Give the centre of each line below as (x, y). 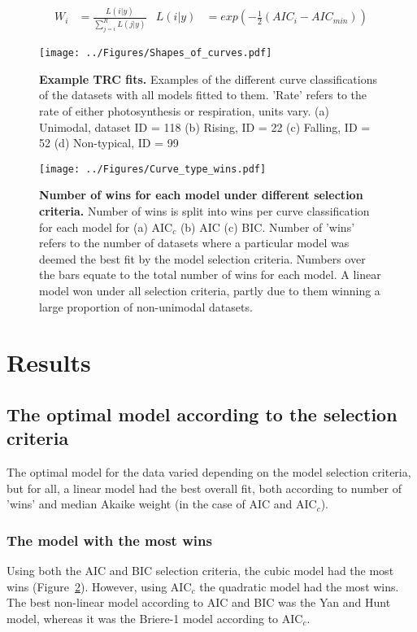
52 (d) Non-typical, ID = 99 (109, 143)
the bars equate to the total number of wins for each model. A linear (210, 275)
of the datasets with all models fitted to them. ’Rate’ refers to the (203, 95)
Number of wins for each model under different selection (201, 195)
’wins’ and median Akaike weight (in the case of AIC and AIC (162, 504)
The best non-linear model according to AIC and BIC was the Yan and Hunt (199, 602)
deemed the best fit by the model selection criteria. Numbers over (202, 258)
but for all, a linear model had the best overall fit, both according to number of (204, 488)
